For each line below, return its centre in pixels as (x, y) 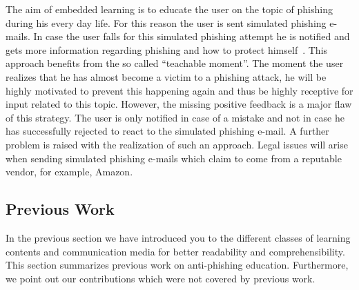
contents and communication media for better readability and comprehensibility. (175, 251)
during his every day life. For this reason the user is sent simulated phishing (166, 22)
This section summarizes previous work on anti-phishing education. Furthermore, (177, 265)
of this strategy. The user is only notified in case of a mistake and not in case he (175, 117)
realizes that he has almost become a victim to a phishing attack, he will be (166, 76)
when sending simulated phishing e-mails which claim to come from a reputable (174, 158)
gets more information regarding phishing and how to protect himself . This (167, 49)
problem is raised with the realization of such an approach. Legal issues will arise (177, 144)
